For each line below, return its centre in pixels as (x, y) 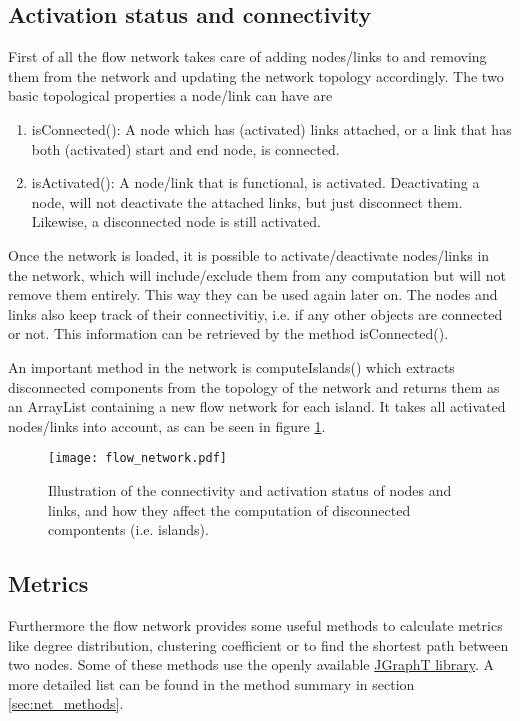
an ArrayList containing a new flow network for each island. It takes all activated (257, 406)
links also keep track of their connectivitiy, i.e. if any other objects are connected (255, 313)
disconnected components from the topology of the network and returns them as (254, 386)
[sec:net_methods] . (66, 703)
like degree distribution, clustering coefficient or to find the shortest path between (258, 644)
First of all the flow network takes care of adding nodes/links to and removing (247, 56)
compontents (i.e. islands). (128, 529)
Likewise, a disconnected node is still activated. (176, 221)
